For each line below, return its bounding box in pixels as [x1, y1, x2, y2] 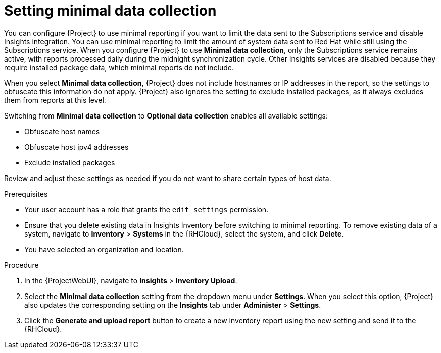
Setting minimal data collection [4, 2, 217, 19]
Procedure [4, 260, 39, 269]
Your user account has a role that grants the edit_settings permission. [24, 205, 269, 214]
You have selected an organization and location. [24, 245, 184, 254]
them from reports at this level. [4, 95, 106, 104]
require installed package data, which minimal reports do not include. [4, 63, 234, 72]
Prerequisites [4, 189, 48, 198]
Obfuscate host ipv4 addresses [24, 142, 129, 151]
